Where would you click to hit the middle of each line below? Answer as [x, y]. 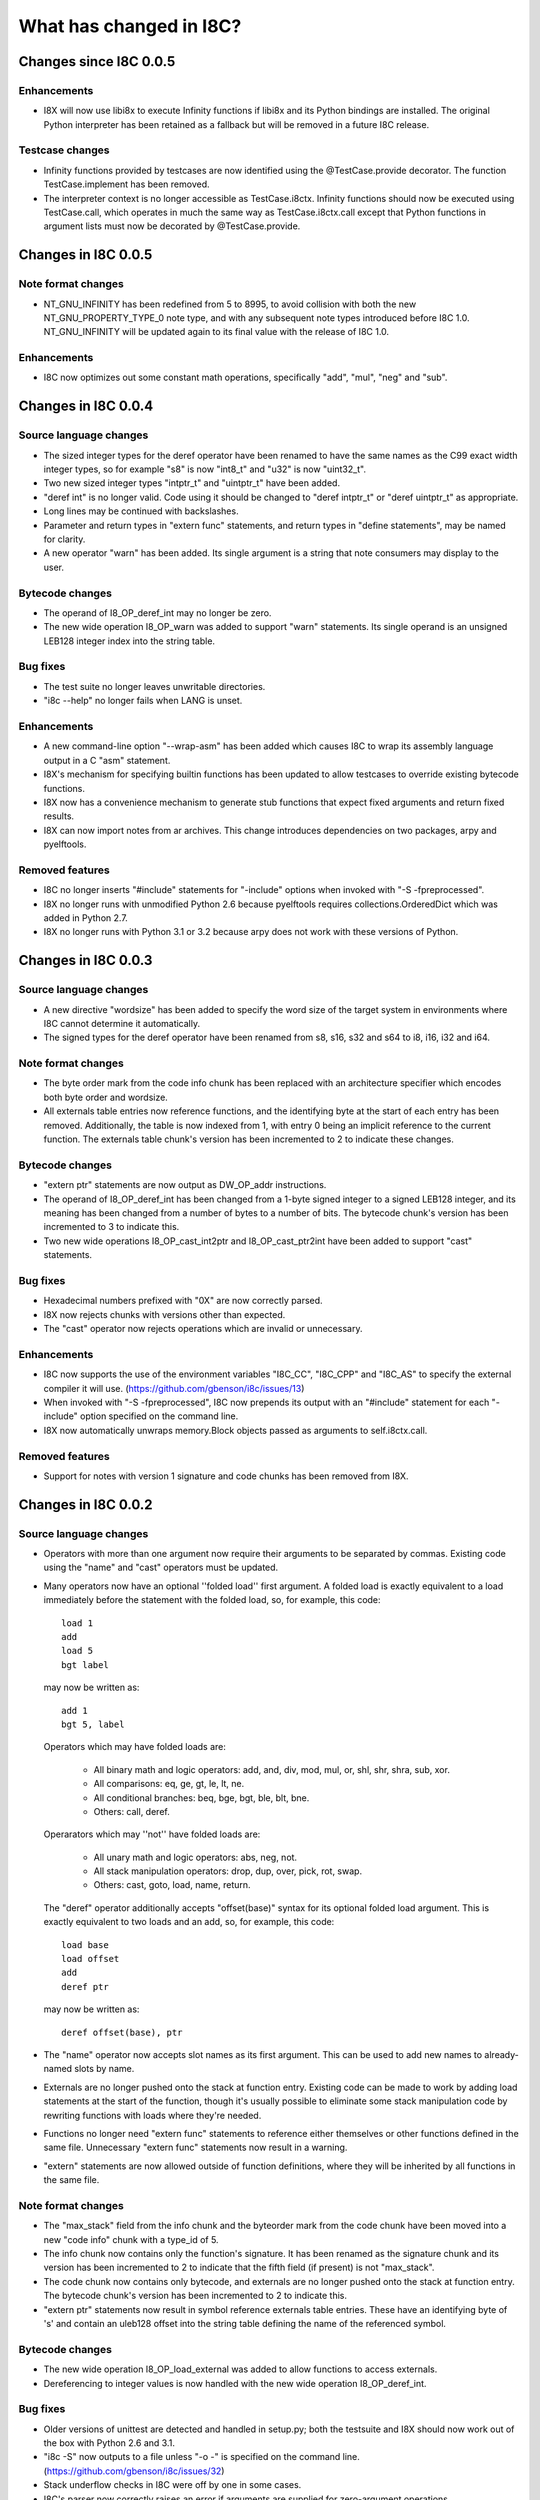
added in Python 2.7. [86, 918]
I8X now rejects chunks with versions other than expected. [164, 1314]
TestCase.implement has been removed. [126, 184]
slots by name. [104, 2069]
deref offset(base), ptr [122, 2032]
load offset [90, 1959]
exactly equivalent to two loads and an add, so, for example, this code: [189, 1922]
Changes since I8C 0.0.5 [97, 61]
